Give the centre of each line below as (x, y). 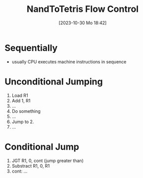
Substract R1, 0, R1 (31, 166)
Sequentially (31, 48)
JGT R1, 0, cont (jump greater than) (48, 160)
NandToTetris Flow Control (83, 9)
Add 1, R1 (21, 100)
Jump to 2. (23, 122)
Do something (26, 111)
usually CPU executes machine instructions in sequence (69, 62)
